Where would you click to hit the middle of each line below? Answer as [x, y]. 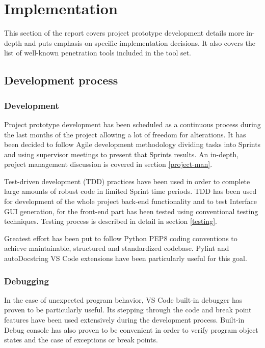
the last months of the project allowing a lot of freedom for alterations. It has [125, 134]
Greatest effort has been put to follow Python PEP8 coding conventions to [121, 238]
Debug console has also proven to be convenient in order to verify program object [131, 329]
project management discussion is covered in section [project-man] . [108, 164]
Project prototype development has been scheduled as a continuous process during [132, 124]
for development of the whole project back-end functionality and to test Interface [131, 201]
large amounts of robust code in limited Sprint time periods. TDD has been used [130, 191]
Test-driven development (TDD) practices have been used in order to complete [127, 181]
